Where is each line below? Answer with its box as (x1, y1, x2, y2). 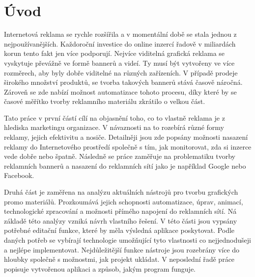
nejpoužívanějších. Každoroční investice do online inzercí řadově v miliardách (4, 38, 236, 49)
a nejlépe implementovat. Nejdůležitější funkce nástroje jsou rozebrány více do (4, 244, 240, 254)
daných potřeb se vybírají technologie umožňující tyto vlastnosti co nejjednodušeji (4, 235, 251, 245)
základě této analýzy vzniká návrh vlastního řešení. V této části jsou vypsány (4, 215, 237, 226)
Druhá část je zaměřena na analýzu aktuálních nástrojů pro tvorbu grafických (4, 187, 238, 197)
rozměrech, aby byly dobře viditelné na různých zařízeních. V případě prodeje (4, 67, 238, 77)
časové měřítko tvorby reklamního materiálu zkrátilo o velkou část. (4, 96, 205, 106)
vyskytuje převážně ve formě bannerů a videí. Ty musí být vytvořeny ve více (4, 57, 235, 68)
